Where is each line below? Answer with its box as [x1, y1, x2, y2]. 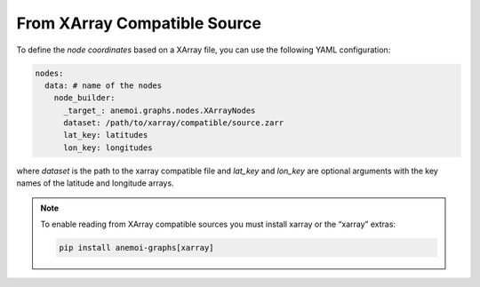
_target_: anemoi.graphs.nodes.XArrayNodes [63, 105, 256, 116]
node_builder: [53, 93, 116, 103]
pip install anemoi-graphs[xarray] [59, 243, 214, 253]
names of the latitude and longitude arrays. [16, 178, 174, 188]
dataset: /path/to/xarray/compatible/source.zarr [63, 118, 284, 128]
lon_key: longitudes [63, 142, 153, 153]
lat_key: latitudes [63, 130, 148, 140]
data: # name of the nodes [44, 80, 163, 91]
